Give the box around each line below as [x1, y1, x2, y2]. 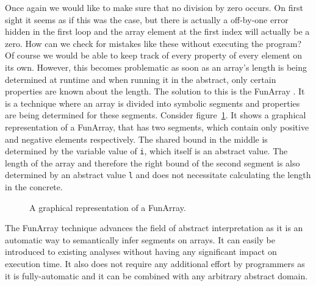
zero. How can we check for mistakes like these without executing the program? [5, 37, 302, 49]
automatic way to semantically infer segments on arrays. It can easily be [5, 233, 276, 246]
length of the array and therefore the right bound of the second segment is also [5, 156, 300, 169]
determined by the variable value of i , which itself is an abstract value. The [5, 145, 288, 157]
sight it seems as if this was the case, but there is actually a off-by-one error [5, 13, 289, 26]
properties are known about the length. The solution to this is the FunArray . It [5, 85, 305, 98]
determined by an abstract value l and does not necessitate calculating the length [5, 168, 311, 181]
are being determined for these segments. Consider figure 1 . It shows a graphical [5, 109, 306, 121]
